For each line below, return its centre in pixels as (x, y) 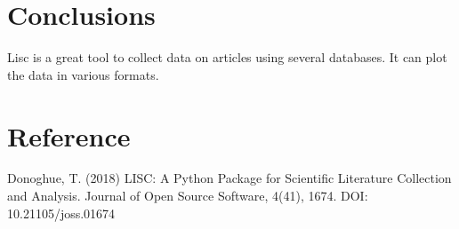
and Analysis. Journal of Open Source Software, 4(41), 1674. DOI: (188, 196)
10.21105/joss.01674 (61, 213)
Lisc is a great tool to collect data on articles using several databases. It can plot (227, 57)
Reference (69, 135)
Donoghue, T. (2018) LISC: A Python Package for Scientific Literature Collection (229, 178)
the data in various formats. (83, 74)
